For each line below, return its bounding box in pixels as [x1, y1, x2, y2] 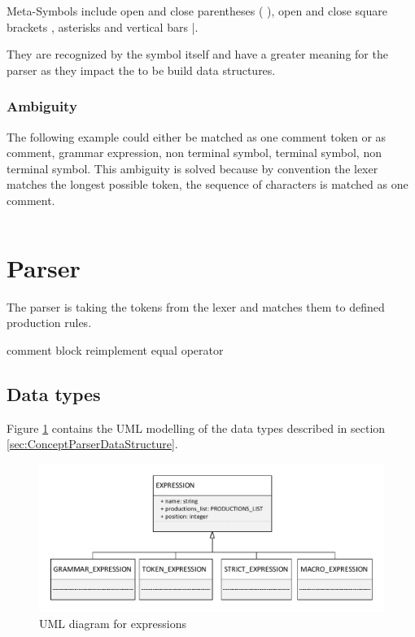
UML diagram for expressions [39, 615, 186, 632]
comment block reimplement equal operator [7, 341, 224, 358]
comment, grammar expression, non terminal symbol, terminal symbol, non [7, 144, 382, 161]
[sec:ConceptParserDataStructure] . [7, 435, 178, 452]
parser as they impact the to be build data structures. [7, 61, 276, 78]
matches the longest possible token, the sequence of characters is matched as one [7, 176, 408, 193]
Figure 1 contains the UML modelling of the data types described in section [7, 419, 386, 436]
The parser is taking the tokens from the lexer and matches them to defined [7, 298, 385, 315]
